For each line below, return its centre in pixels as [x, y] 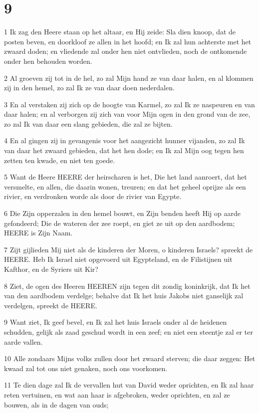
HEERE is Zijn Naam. [38, 233]
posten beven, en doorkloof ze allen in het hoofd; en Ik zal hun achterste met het [128, 41]
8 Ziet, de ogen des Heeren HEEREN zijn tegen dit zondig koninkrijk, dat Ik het [127, 286]
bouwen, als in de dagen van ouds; [56, 404]
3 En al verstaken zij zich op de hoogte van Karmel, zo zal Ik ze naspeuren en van [129, 104]
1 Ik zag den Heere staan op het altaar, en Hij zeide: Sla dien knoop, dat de [120, 32]
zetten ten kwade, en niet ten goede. [60, 160]
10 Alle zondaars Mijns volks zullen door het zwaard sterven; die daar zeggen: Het [130, 358]
